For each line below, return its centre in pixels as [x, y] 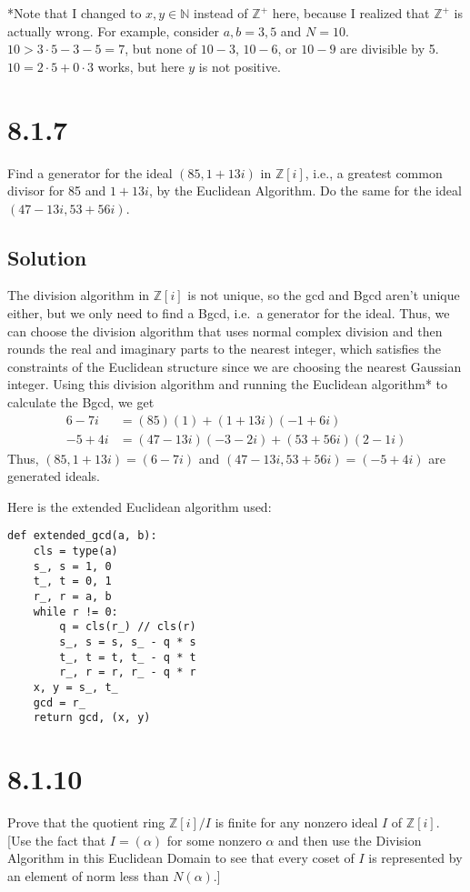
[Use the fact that [57, 840]
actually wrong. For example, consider [113, 30]
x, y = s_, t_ [75, 688]
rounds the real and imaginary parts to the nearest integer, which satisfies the [225, 349]
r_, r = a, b [72, 597]
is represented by [415, 858]
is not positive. [240, 66]
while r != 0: [75, 611]
